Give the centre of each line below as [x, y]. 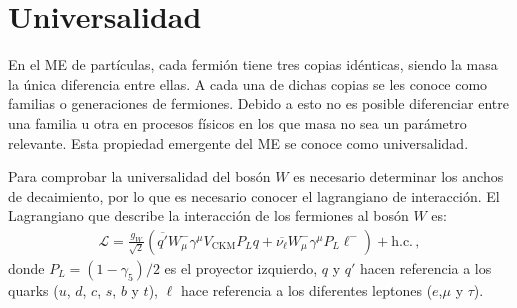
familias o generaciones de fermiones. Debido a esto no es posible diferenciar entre [258, 103]
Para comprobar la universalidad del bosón [139, 176]
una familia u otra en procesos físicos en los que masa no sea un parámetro [237, 122]
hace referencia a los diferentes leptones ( [306, 289]
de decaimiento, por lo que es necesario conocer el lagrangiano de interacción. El [254, 195]
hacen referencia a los [426, 267]
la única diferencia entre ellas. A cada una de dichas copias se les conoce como [248, 83]
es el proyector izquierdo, [241, 267]
